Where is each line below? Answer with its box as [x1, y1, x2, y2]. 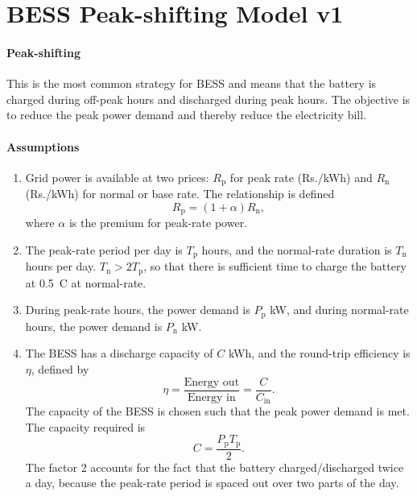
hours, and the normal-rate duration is [201, 241, 392, 258]
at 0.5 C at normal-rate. [25, 274, 147, 291]
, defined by [31, 360, 89, 377]
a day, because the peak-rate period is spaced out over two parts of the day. [25, 474, 399, 491]
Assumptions [6, 138, 80, 155]
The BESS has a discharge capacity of [25, 345, 213, 362]
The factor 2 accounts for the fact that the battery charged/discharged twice [25, 458, 404, 475]
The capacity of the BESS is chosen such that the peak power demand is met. [25, 403, 410, 420]
